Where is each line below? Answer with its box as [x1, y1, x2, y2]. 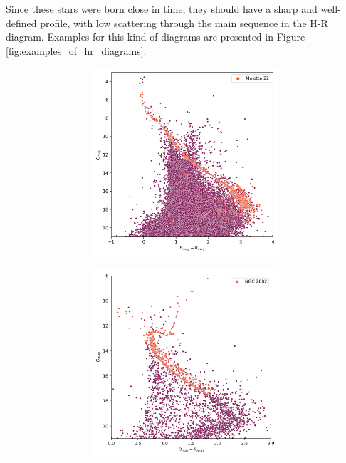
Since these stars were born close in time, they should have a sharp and [6, 1, 318, 16]
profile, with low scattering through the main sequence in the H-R [40, 15, 328, 30]
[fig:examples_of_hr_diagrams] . [6, 43, 147, 58]
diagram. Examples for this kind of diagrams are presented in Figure [6, 29, 305, 44]
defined [6, 15, 37, 30]
